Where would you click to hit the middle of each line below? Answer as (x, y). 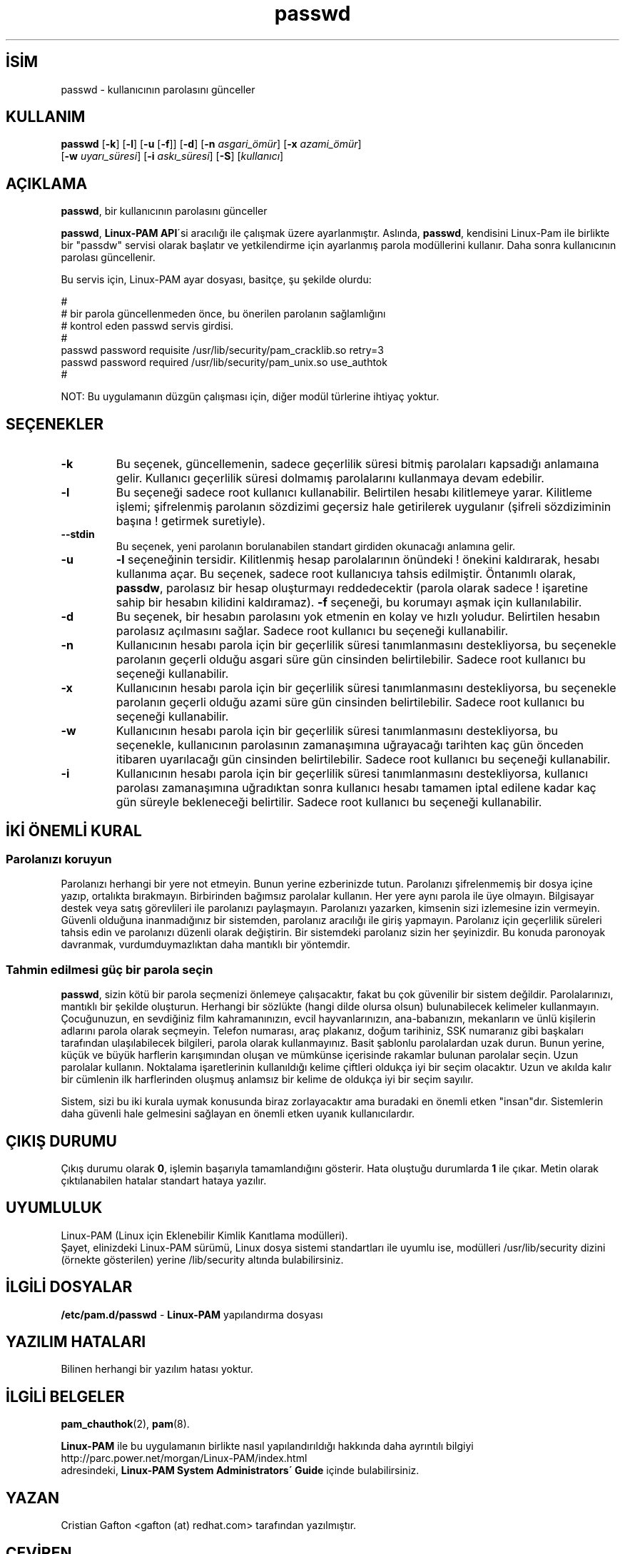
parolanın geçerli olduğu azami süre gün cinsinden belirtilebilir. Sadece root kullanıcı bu (350, 702)
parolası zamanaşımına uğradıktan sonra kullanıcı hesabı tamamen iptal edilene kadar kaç (356, 788)
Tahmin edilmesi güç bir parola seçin (110, 969)
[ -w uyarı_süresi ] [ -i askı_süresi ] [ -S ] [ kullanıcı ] (172, 156)
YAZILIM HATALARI (76, 1342)
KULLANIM (46, 117)
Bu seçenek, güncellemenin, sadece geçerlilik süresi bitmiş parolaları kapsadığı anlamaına (357, 464)
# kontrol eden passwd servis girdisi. (147, 326)
